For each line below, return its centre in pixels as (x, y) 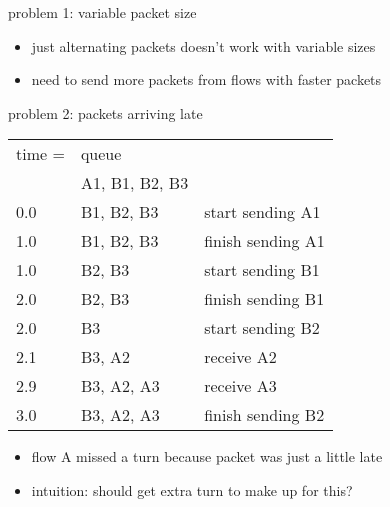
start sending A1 (262, 212)
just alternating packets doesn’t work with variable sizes (203, 45)
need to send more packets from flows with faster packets (206, 79)
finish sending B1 (264, 299)
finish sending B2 (264, 415)
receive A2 (240, 357)
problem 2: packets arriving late (105, 112)
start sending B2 (262, 328)
